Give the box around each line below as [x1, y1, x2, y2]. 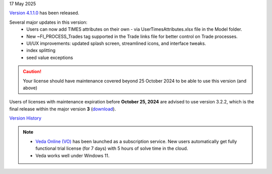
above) [23, 85, 38, 91]
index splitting [26, 47, 55, 53]
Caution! [23, 69, 42, 75]
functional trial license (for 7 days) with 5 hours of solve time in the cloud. [35, 145, 188, 151]
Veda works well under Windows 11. [35, 152, 110, 158]
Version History [9, 115, 42, 121]
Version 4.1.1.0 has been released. [9, 10, 80, 16]
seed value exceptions [26, 54, 73, 61]
